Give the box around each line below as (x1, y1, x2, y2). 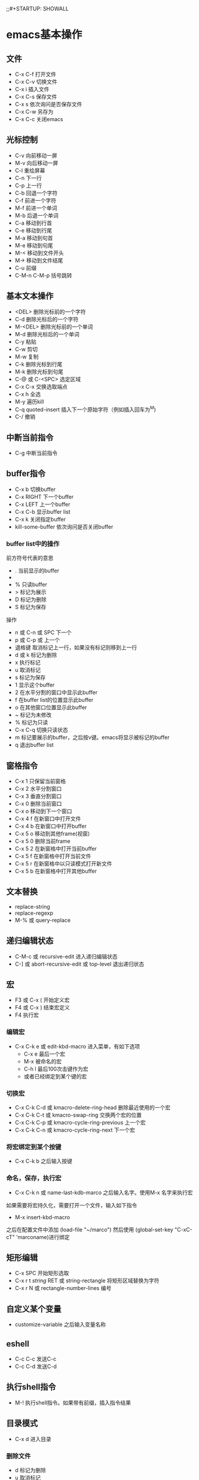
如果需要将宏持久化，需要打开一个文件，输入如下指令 (6, 1201, 137, 1208)
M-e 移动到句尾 (14, 242, 53, 249)
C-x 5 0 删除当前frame (14, 837, 71, 845)
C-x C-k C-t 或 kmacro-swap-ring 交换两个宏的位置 (14, 1111, 142, 1119)
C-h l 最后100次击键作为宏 (23, 1065, 88, 1072)
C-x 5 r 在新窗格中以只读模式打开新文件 (14, 860, 112, 867)
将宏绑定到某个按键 (6, 1143, 62, 1151)
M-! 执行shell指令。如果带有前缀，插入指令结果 (14, 1399, 131, 1406)
